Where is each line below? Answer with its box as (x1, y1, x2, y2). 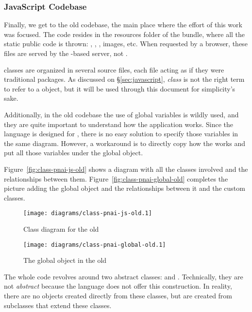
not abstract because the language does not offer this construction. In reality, (4, 281, 232, 291)
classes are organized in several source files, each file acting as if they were (4, 64, 224, 74)
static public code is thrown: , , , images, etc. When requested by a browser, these (4, 38, 248, 49)
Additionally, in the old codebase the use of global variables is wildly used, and (4, 109, 239, 119)
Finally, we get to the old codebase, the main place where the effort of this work (4, 19, 242, 30)
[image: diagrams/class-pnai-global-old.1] (23, 241, 166, 248)
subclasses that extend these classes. (4, 300, 112, 310)
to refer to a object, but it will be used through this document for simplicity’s (4, 83, 235, 93)
